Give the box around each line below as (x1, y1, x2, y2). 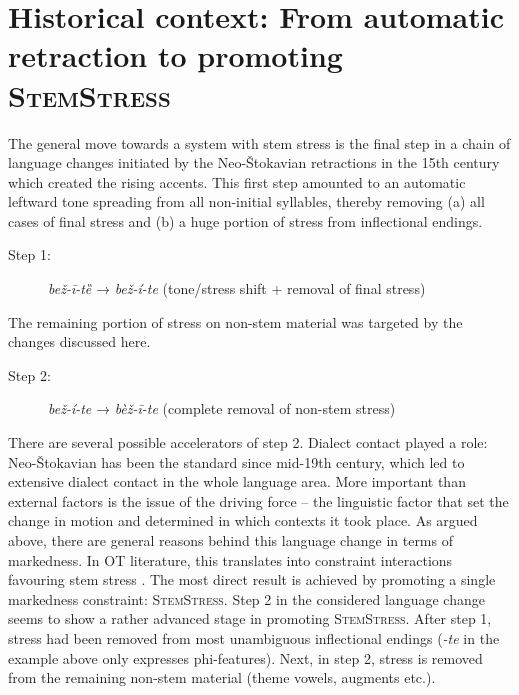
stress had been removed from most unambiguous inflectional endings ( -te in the (8, 627, 500, 648)
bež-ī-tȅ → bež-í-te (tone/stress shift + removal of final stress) (48, 278, 426, 299)
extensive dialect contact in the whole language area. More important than (8, 471, 466, 492)
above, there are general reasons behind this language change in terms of (8, 530, 453, 550)
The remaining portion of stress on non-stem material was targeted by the (8, 311, 463, 332)
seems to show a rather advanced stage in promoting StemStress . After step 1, (8, 608, 492, 629)
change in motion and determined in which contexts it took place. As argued (8, 510, 478, 531)
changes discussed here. (8, 331, 151, 352)
